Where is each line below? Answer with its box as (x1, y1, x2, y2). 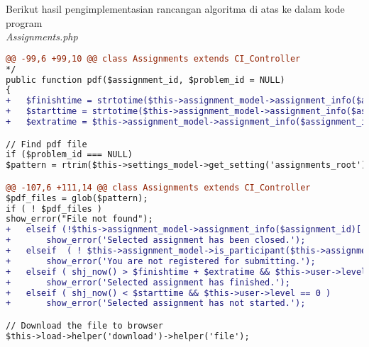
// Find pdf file (6, 139, 87, 149)
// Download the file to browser (6, 321, 163, 331)
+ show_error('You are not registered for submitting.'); (6, 256, 316, 266)
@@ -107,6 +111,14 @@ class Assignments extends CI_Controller (6, 182, 311, 193)
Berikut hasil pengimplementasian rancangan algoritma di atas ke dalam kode (6, 1, 345, 16)
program (6, 15, 43, 30)
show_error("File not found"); (6, 214, 153, 224)
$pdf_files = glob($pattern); (6, 193, 148, 203)
